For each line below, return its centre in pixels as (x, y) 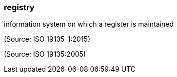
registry (19, 7)
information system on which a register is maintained (89, 24)
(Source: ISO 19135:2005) (45, 54)
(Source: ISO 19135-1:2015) (47, 39)
